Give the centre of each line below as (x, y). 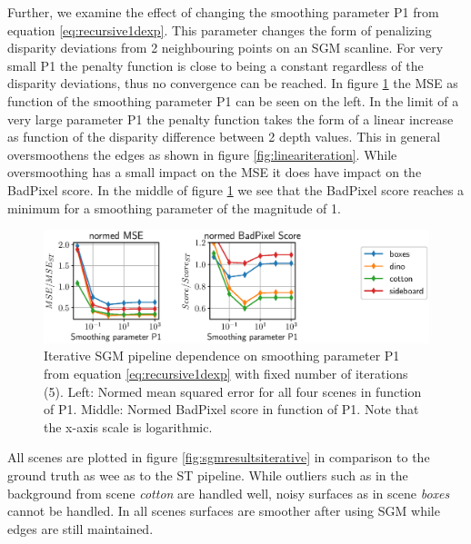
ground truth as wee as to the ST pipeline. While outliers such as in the (208, 475)
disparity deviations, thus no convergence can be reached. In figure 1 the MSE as (233, 83)
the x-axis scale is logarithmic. (128, 426)
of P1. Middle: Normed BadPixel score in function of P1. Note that (231, 409)
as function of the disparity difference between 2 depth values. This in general (224, 137)
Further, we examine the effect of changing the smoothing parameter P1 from (223, 12)
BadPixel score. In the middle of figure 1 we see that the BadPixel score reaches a (236, 189)
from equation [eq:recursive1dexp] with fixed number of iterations (226, 373)
